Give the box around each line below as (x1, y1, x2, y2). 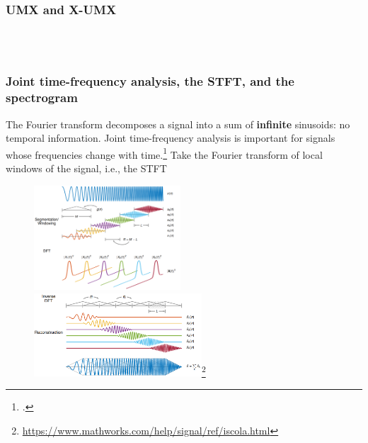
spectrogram (6, 89, 78, 106)
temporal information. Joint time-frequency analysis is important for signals (6, 130, 335, 145)
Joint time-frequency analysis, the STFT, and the (6, 72, 294, 90)
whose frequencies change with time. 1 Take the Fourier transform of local (6, 145, 323, 162)
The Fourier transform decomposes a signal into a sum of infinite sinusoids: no (6, 116, 350, 131)
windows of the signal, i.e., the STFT (6, 160, 167, 175)
